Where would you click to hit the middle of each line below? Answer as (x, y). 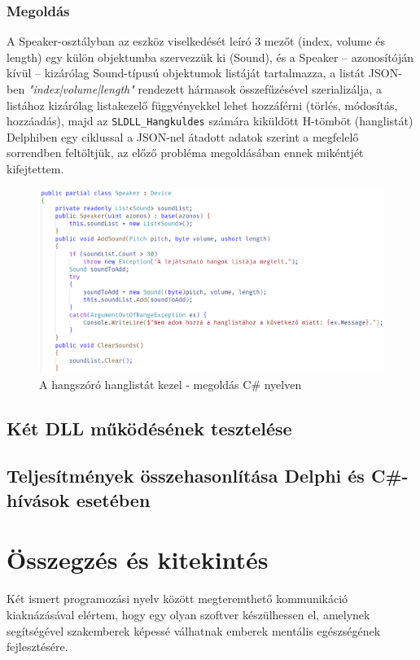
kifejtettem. (35, 169)
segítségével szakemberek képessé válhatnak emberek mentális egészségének (194, 630)
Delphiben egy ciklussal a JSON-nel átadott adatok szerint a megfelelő (183, 136)
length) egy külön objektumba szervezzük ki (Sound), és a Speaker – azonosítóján (210, 57)
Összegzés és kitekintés (138, 559)
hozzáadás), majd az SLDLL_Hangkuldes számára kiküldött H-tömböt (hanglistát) (210, 121)
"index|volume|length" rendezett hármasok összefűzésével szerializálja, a (205, 89)
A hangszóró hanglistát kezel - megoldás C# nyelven (171, 384)
